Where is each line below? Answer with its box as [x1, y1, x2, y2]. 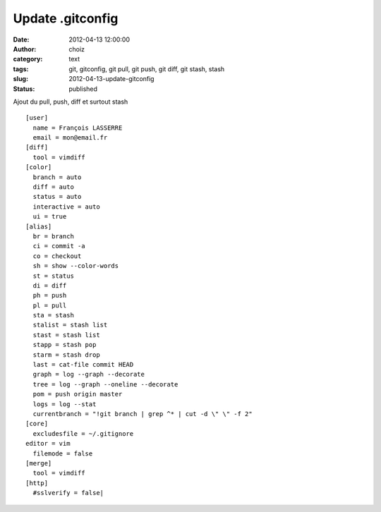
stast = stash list [32, 331, 100, 339]
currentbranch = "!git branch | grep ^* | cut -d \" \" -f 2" [32, 410, 253, 417]
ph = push [32, 291, 67, 300]
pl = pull [32, 301, 67, 310]
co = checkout [32, 252, 82, 260]
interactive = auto [32, 202, 100, 211]
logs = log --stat [32, 400, 97, 408]
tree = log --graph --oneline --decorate [32, 380, 179, 388]
